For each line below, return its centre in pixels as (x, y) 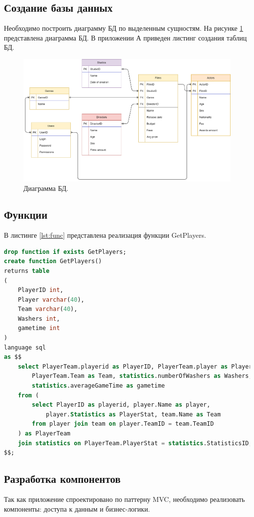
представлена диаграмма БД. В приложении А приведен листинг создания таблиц (125, 37)
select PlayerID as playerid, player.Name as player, (121, 405)
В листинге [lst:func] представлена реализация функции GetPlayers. (105, 235)
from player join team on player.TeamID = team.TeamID (123, 424)
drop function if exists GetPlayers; (65, 252)
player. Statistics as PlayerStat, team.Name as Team (133, 414)
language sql (25, 347)
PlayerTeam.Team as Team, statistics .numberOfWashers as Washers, (142, 376)
